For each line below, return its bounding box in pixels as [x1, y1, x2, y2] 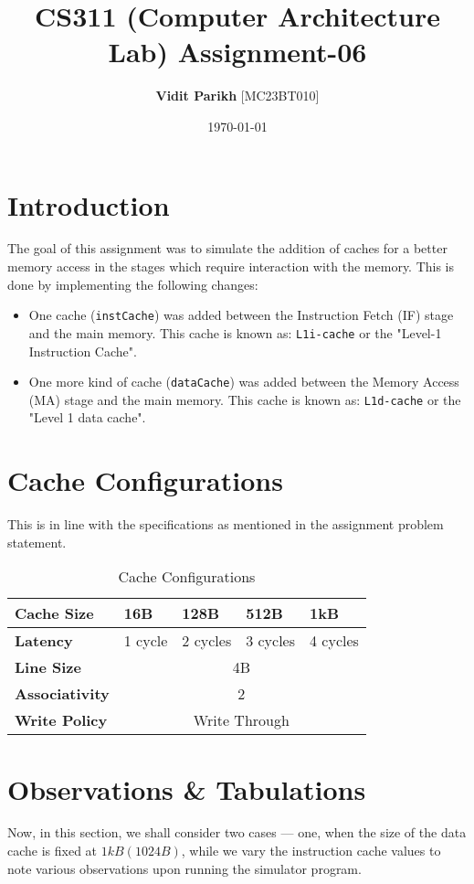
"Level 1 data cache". [28, 408, 146, 427]
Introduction [7, 186, 170, 223]
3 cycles [246, 630, 296, 652]
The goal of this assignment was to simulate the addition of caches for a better [7, 239, 448, 258]
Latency [15, 630, 73, 652]
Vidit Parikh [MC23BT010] [155, 86, 320, 105]
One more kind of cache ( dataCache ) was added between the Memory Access [28, 372, 459, 391]
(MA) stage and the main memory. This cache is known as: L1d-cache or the [28, 389, 461, 409]
